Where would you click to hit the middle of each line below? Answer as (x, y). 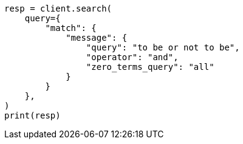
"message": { (97, 38)
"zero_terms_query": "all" (150, 67)
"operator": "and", (132, 57)
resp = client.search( (58, 9)
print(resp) (33, 115)
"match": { (71, 28)
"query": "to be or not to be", (163, 47)
